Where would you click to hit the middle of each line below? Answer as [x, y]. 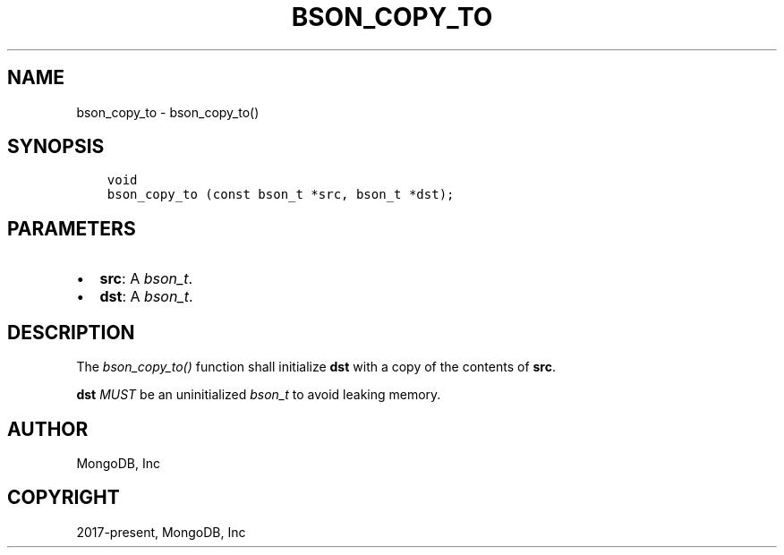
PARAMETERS [72, 228]
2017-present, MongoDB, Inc [161, 532]
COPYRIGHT [64, 498]
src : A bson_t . [146, 279]
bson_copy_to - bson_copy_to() [168, 112]
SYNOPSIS [56, 147]
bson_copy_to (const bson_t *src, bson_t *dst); [281, 195]
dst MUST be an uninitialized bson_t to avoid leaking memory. [259, 395]
